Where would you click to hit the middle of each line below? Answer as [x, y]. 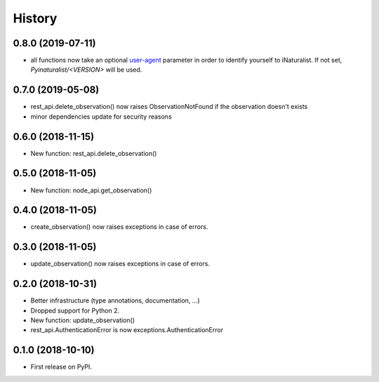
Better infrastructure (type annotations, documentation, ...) [115, 301]
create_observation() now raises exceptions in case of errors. [119, 227]
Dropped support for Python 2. [75, 310]
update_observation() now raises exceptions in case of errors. [120, 264]
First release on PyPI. [61, 367]
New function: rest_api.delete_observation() [94, 153]
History [35, 18]
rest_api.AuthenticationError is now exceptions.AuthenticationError [127, 330]
